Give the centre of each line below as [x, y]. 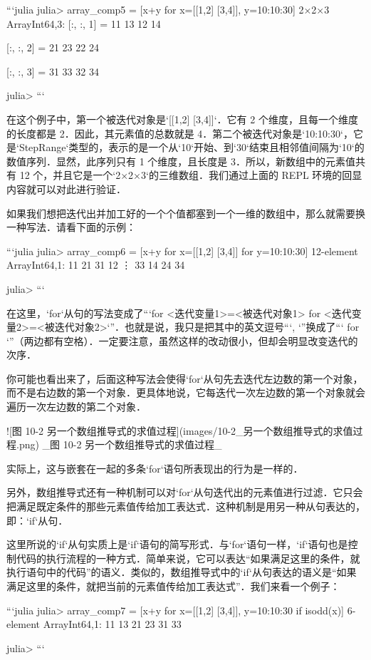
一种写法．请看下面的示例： [71, 227]
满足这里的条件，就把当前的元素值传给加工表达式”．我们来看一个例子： [173, 586]
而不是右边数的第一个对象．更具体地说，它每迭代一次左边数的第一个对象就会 [186, 392]
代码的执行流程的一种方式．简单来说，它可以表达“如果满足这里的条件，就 [188, 558]
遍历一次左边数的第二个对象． [76, 407]
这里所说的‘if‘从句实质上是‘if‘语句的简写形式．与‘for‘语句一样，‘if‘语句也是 [177, 544]
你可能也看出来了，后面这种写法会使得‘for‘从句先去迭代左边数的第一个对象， [185, 378]
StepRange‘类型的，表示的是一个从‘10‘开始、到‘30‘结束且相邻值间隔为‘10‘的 [192, 147]
